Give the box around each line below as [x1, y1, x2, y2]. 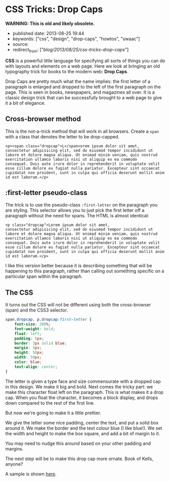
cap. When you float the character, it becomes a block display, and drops [5, 394, 158, 401]
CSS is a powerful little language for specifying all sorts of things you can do [5, 58, 165, 64]
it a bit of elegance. [5, 100, 46, 106]
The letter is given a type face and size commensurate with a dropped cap [5, 378, 161, 384]
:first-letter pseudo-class [5, 188, 88, 197]
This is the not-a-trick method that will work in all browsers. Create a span [5, 128, 159, 134]
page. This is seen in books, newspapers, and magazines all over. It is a [5, 89, 155, 95]
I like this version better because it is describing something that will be [5, 263, 152, 269]
